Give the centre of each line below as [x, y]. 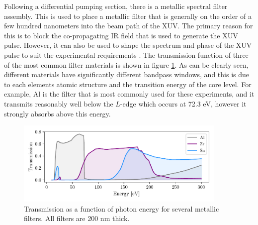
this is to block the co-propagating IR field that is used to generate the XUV [121, 35]
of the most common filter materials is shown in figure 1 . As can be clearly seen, [126, 64]
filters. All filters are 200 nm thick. [77, 218]
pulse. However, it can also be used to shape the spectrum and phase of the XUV [128, 45]
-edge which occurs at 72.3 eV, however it [183, 103]
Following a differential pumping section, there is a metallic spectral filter [116, 6]
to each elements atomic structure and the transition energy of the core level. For [128, 84]
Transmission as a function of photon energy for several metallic [122, 208]
